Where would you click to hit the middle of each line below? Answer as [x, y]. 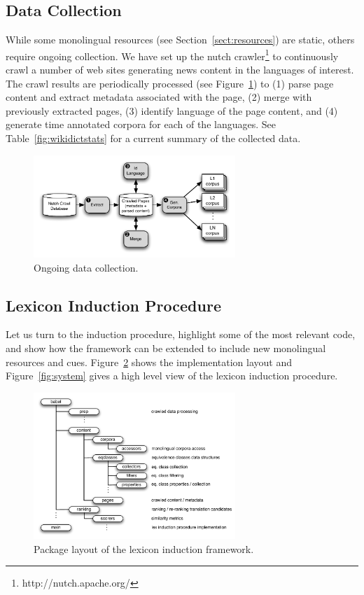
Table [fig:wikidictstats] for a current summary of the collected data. [153, 138]
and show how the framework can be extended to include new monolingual [166, 348]
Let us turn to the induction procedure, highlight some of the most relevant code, [181, 334]
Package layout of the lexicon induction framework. [144, 548]
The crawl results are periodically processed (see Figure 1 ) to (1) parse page [170, 83]
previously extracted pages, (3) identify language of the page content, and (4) [172, 110]
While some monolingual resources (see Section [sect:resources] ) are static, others [180, 40]
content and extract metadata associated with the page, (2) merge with [159, 97]
